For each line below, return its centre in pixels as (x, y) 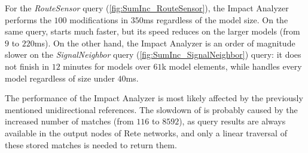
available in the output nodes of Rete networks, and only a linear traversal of (146, 132)
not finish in (27, 66)
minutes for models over (107, 66)
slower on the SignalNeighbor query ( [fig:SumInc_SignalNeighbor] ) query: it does (153, 54)
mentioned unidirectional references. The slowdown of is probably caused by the (151, 109)
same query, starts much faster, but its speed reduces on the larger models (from (153, 31)
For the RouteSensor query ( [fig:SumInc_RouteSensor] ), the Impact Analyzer (147, 8)
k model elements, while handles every (232, 66)
